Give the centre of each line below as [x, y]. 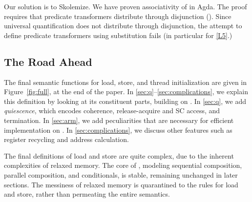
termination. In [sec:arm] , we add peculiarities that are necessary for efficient [119, 120]
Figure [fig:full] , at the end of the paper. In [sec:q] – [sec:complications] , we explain [126, 91]
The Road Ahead [48, 61]
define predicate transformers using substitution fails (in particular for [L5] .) [118, 35]
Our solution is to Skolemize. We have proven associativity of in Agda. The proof [126, 6]
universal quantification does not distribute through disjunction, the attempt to [123, 26]
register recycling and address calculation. [66, 139]
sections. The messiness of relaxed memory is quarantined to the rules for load [121, 184]
